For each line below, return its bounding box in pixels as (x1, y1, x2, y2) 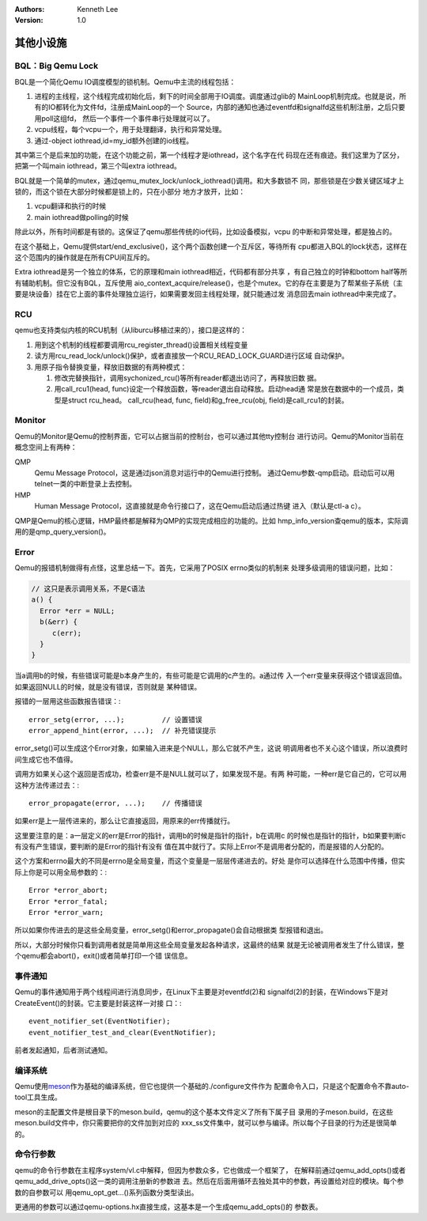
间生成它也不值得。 (14, 754, 77, 764)
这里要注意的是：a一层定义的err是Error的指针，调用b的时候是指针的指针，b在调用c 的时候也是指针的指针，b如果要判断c (14, 830, 406, 840)
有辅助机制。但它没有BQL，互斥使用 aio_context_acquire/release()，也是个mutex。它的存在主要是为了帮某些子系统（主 (14, 278, 403, 288)
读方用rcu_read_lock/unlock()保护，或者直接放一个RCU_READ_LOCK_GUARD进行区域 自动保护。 (34, 351, 350, 361)
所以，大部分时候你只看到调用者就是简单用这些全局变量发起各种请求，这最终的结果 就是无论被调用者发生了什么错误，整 (14, 939, 405, 949)
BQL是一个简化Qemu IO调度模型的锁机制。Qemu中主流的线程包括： (14, 77, 236, 86)
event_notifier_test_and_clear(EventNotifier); (28, 1028, 217, 1037)
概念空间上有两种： (14, 443, 77, 452)
